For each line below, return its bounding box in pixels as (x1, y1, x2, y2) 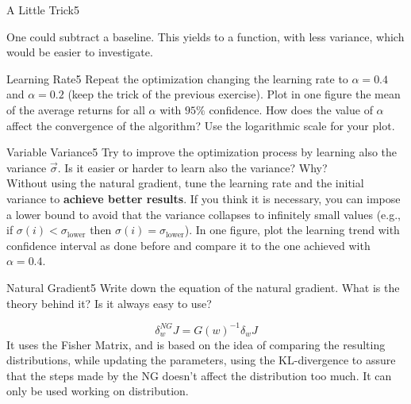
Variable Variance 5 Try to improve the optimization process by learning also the (6, 144, 398, 160)
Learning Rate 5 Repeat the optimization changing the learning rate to (6, 70, 348, 87)
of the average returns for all (6, 101, 145, 117)
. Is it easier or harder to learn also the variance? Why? (57, 159, 328, 175)
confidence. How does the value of (209, 101, 373, 117)
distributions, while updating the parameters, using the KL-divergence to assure (6, 352, 396, 368)
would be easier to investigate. (6, 44, 153, 60)
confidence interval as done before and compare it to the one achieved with (6, 237, 371, 253)
